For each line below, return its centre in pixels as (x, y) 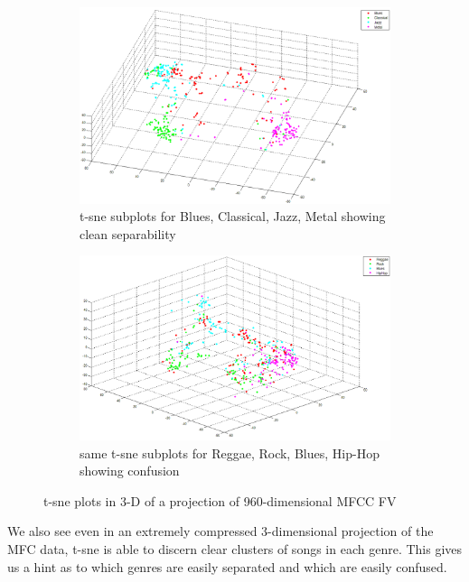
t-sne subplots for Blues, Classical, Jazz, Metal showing (233, 216)
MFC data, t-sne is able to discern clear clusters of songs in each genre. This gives (235, 549)
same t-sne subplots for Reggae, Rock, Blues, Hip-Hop (230, 453)
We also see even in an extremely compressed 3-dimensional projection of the (220, 531)
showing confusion (130, 471)
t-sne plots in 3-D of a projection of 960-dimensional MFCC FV (220, 500)
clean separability (128, 233)
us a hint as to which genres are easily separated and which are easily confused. (227, 566)
